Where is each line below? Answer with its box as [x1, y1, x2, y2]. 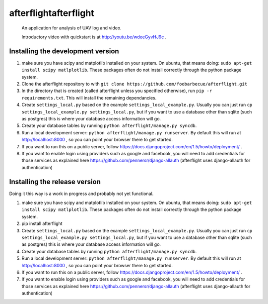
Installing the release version [9, 177, 101, 186]
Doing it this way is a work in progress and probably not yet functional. [9, 191, 154, 197]
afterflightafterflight [9, 7, 94, 18]
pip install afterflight [21, 220, 63, 226]
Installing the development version [9, 47, 119, 55]
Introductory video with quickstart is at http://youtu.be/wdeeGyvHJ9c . [21, 34, 167, 40]
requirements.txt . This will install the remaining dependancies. [21, 95, 157, 101]
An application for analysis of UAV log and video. [21, 25, 122, 31]
